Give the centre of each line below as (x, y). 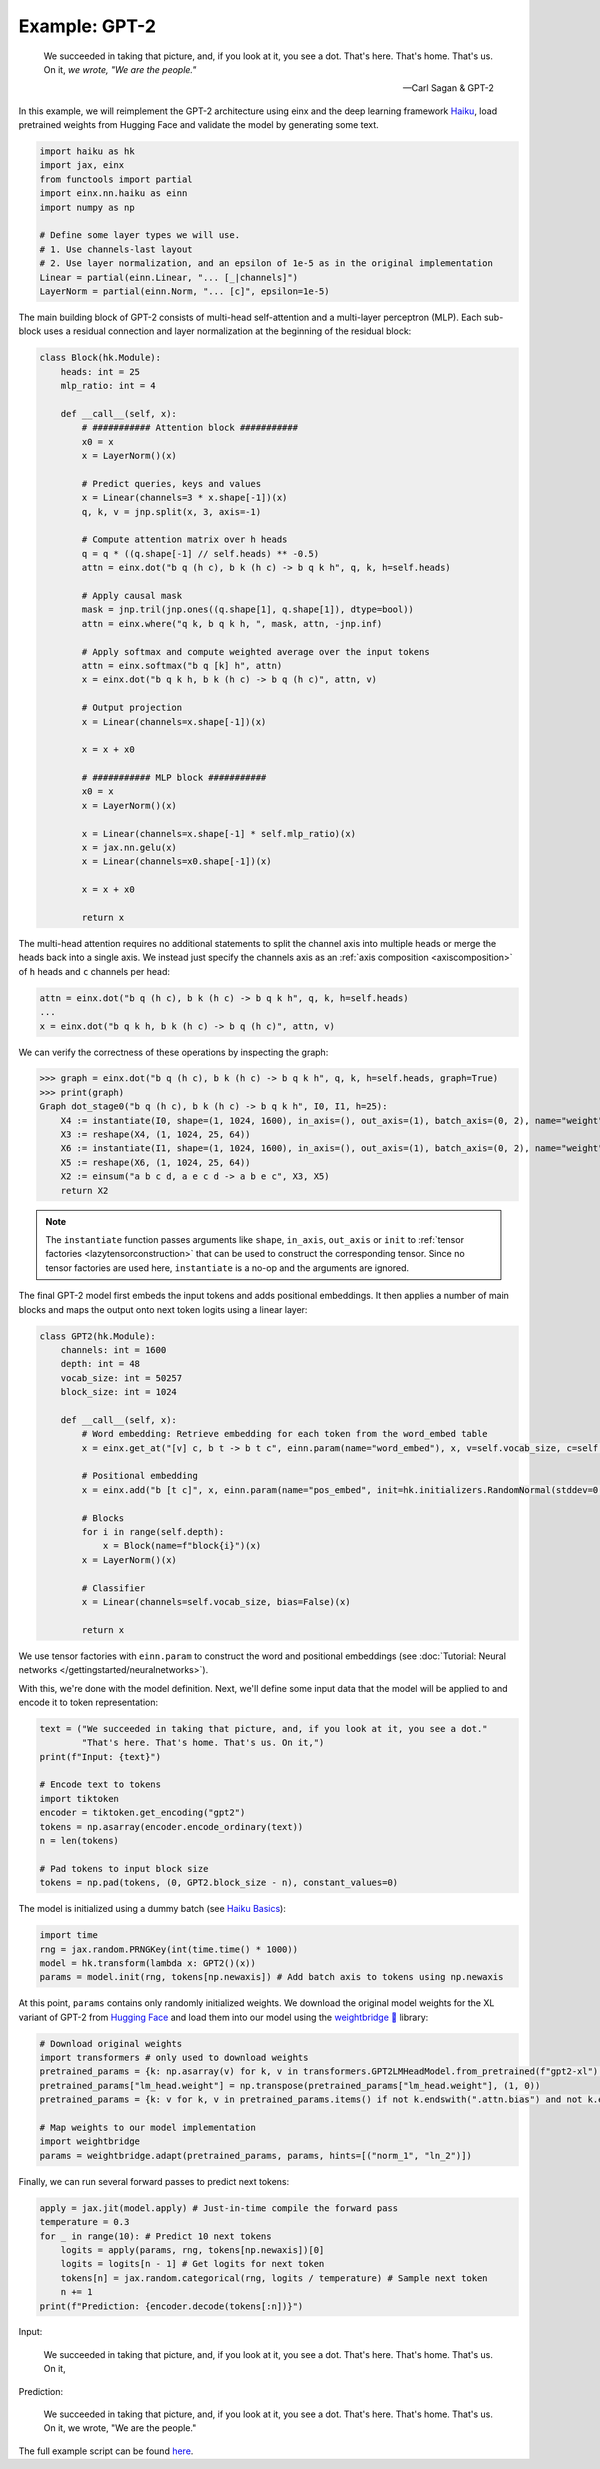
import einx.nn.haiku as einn (113, 193)
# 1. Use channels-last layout (116, 249)
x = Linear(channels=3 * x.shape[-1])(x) (184, 498)
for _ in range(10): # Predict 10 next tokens (155, 2236)
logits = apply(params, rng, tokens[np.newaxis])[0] (192, 2249)
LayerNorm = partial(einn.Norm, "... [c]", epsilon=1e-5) (184, 291)
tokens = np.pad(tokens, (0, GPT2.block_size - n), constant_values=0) (219, 1883)
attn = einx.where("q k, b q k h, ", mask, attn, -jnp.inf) (232, 623)
